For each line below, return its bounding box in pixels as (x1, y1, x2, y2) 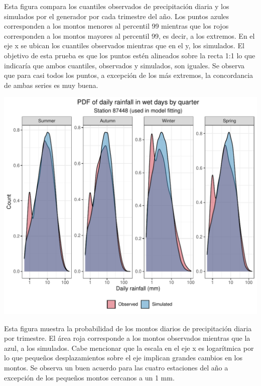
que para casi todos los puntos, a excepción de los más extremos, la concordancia (4, 70, 253, 80)
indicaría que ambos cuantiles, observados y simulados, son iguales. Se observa (4, 60, 245, 70)
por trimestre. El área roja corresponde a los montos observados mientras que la (4, 333, 250, 343)
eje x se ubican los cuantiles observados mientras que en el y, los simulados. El (4, 40, 244, 51)
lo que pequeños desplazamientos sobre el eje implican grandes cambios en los (4, 352, 243, 363)
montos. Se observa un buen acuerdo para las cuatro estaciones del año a (4, 362, 228, 372)
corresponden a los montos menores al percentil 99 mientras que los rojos (4, 21, 229, 31)
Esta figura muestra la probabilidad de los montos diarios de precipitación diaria (4, 323, 252, 333)
